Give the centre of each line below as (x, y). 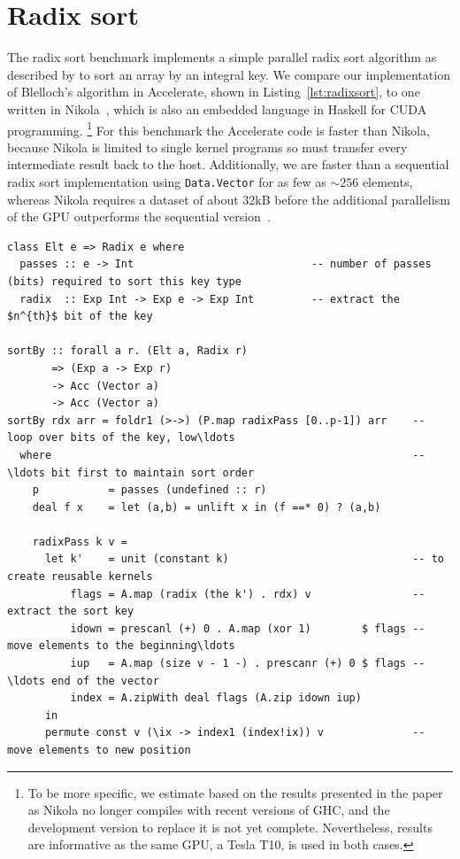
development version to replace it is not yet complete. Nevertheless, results (230, 827)
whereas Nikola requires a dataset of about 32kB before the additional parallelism (229, 199)
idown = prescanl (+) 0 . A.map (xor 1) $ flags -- (248, 628)
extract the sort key (71, 611)
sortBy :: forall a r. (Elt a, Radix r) (128, 351)
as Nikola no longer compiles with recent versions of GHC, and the (209, 810)
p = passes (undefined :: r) (149, 490)
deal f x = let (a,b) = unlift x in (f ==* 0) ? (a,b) (207, 507)
